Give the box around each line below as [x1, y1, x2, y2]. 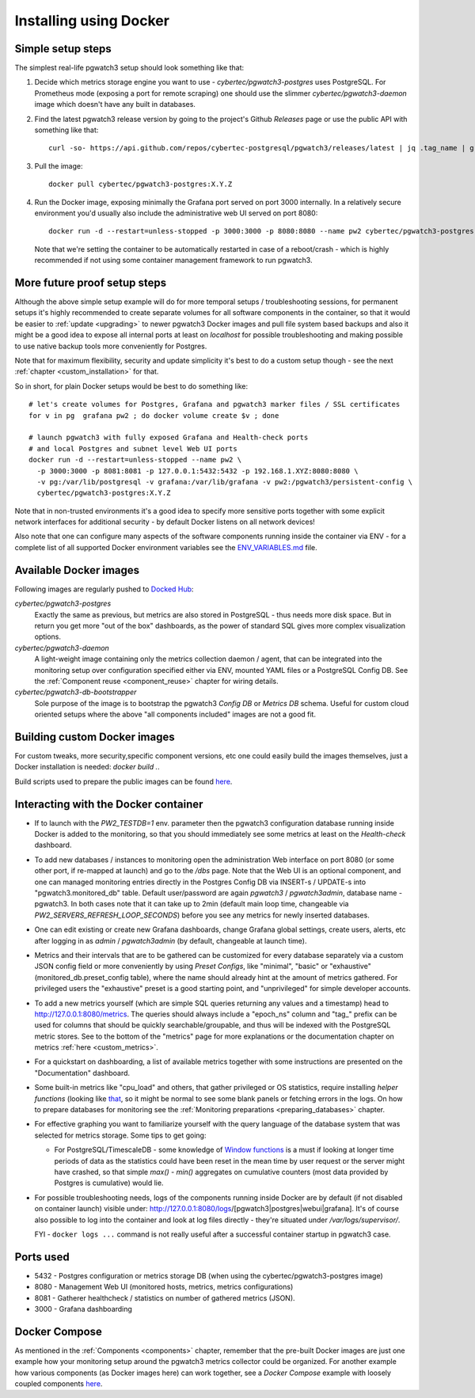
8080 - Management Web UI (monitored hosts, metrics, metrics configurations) [34, 1282, 294, 1292]
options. [34, 632, 62, 641]
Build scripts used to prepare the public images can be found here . [14, 777, 233, 786]
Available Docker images [14, 563, 140, 577]
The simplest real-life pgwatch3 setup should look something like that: [14, 63, 245, 73]
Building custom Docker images [14, 730, 176, 743]
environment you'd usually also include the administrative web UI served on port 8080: [34, 208, 318, 218]
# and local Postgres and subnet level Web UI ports [28, 444, 237, 453]
